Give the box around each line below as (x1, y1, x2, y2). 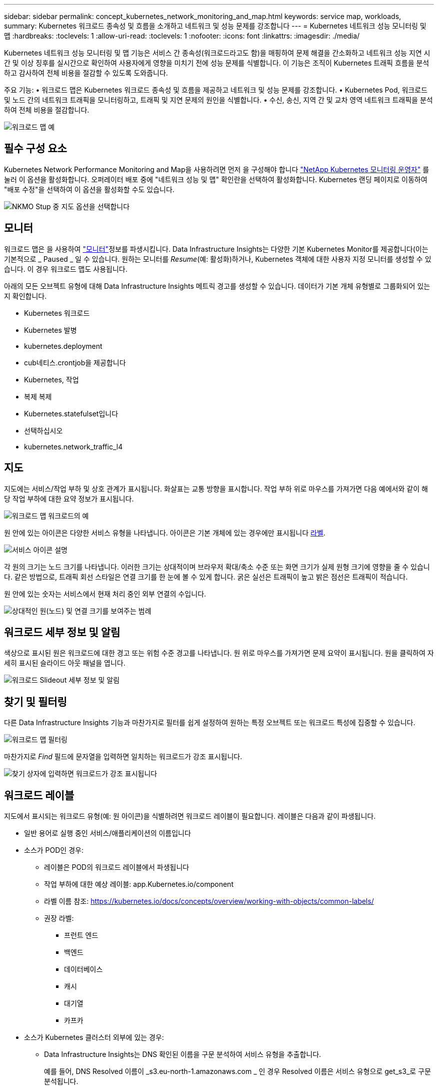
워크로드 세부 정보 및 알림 (4, 626, 120, 639)
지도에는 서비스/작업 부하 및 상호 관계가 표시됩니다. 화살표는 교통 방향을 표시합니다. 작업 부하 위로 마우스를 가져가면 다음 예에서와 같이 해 (4, 484, 428, 493)
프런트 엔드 (64, 931, 98, 940)
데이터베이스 (64, 965, 103, 974)
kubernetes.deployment (24, 341, 102, 350)
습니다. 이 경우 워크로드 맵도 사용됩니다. (4, 264, 127, 273)
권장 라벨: (44, 914, 74, 923)
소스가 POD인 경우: (24, 846, 83, 855)
